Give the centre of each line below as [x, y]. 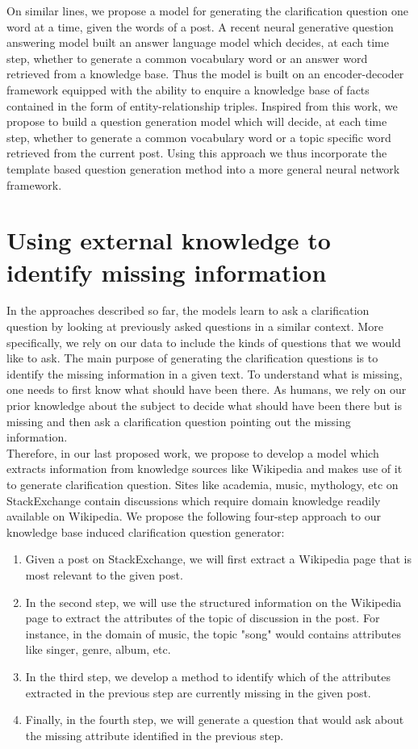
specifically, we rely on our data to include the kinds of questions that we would [204, 342]
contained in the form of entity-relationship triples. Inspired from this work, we [202, 105]
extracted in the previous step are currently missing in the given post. [198, 692]
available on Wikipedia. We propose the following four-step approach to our [194, 516]
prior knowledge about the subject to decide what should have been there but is [204, 405]
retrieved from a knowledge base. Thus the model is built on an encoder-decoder [205, 74]
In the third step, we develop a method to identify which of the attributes [208, 676]
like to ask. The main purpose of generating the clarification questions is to [192, 358]
